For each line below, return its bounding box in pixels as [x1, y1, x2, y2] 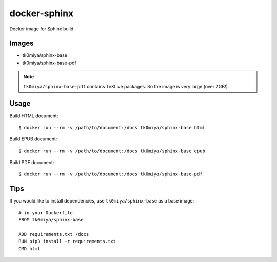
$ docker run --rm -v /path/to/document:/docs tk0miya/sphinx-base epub [18, 148, 205, 154]
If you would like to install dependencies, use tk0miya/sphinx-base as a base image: [9, 198, 194, 204]
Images [9, 39, 34, 48]
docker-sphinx [9, 8, 74, 19]
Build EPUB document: [9, 136, 57, 142]
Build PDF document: [9, 159, 54, 166]
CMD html [18, 246, 41, 251]
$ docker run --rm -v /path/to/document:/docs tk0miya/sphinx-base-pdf [18, 171, 203, 177]
